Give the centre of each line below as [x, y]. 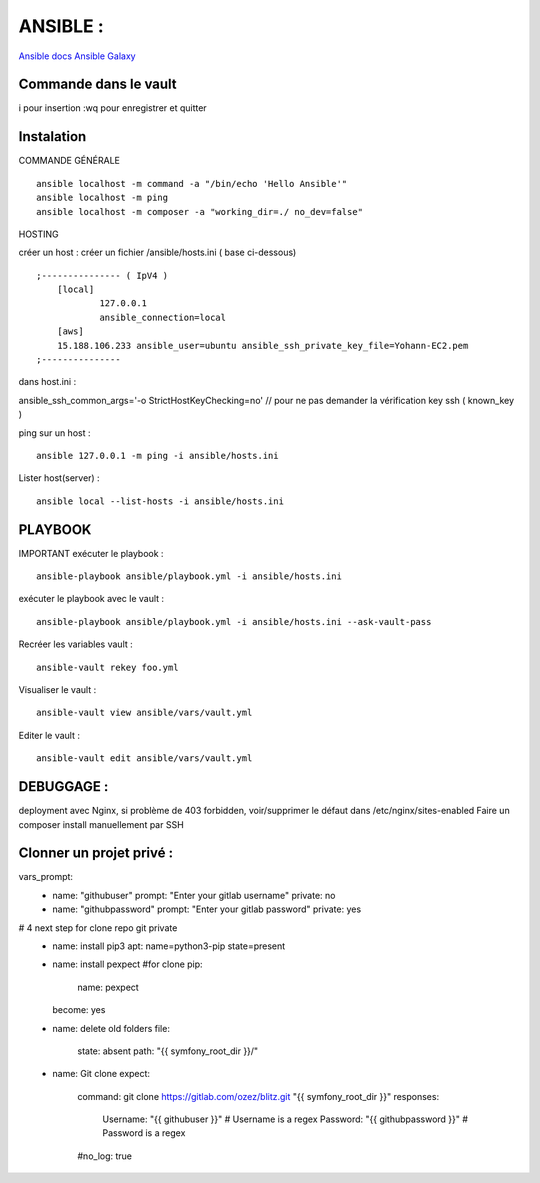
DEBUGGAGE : [63, 786]
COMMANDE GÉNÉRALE [69, 161]
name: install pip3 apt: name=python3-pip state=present [169, 946]
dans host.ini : [47, 382]
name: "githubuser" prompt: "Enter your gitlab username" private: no [194, 895]
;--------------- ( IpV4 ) [102, 275]
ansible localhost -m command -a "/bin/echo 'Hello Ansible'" [192, 183]
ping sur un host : [54, 432]
